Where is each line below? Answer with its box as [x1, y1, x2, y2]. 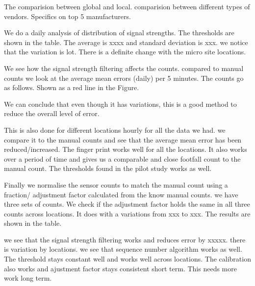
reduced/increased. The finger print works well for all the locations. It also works [4, 144, 247, 154]
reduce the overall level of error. [4, 108, 100, 119]
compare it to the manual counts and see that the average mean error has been [4, 134, 242, 144]
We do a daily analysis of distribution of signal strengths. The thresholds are [4, 27, 234, 38]
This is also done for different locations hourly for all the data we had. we [4, 124, 226, 135]
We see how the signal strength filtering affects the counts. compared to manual [4, 63, 244, 73]
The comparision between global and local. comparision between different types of [4, 1, 250, 11]
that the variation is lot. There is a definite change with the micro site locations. [4, 47, 246, 57]
